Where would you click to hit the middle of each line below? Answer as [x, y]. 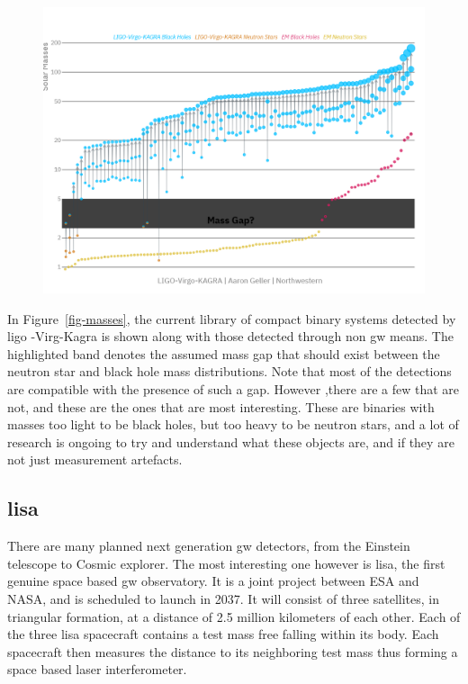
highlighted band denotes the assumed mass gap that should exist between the [224, 353]
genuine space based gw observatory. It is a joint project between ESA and [213, 581]
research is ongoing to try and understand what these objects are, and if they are [231, 441]
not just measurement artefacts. [95, 459]
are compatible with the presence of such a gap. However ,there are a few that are [233, 388]
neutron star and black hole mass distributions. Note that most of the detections [229, 371]
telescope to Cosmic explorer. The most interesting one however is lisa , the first [226, 563]
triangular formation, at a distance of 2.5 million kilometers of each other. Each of [234, 616]
